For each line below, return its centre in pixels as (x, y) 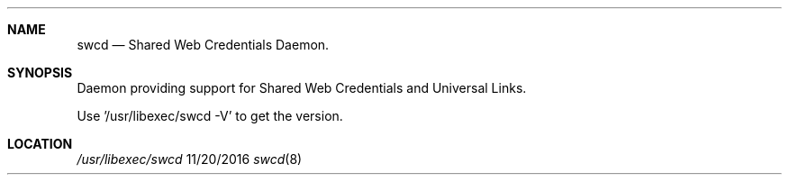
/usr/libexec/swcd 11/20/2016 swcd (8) (190, 159)
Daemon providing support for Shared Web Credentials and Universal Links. (302, 88)
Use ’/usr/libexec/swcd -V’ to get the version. (210, 116)
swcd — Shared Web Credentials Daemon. (203, 45)
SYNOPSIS (40, 73)
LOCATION (40, 144)
